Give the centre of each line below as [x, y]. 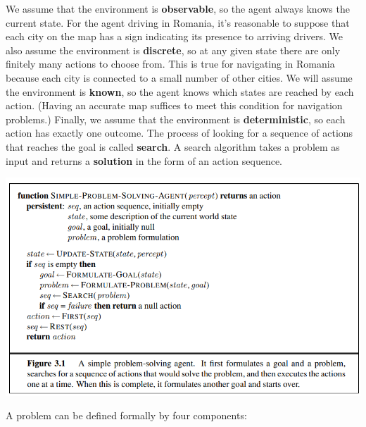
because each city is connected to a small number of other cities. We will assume [179, 77]
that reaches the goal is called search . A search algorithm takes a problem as [173, 146]
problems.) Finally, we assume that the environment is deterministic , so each [176, 119]
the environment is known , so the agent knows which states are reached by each [180, 91]
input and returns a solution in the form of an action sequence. [144, 160]
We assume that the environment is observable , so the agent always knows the [178, 8]
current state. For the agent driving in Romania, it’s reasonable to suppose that [178, 22]
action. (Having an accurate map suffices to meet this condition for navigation [174, 105]
